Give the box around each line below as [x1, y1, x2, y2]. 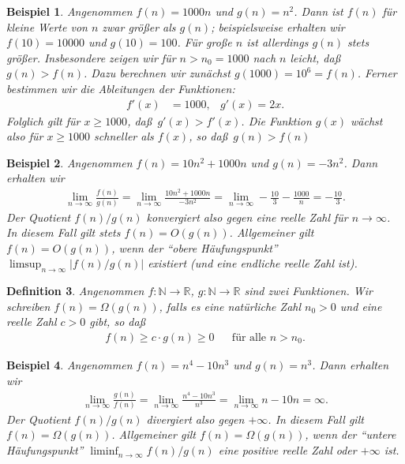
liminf [90, 446, 118, 458]
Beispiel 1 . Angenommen [6, 3, 133, 19]
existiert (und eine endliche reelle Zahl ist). [148, 255, 358, 271]
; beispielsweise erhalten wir [211, 18, 345, 35]
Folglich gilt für [6, 112, 81, 129]
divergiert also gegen [146, 410, 245, 427]
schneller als [94, 128, 154, 144]
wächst [351, 112, 383, 129]
